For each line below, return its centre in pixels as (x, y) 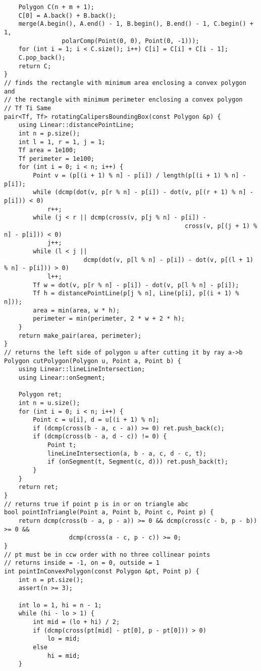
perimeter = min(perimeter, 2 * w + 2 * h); (109, 319)
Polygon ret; (40, 395)
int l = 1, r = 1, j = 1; (62, 142)
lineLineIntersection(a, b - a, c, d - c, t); (127, 453)
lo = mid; (64, 639)
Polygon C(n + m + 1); (56, 7)
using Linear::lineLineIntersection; (82, 369)
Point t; (62, 445)
